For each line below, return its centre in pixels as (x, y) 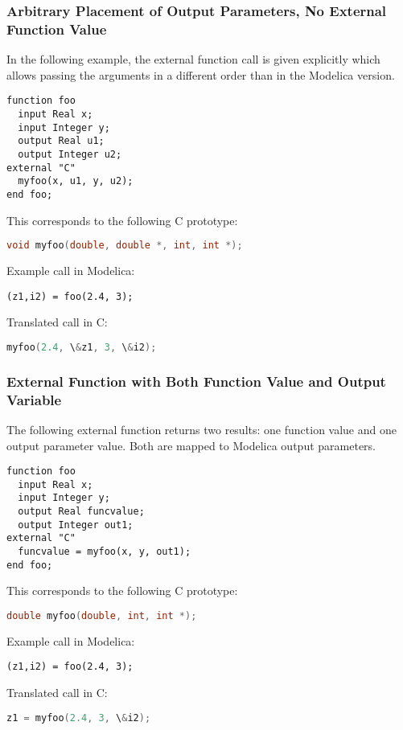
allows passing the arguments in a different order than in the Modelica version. (201, 74)
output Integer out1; (76, 525)
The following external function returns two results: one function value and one (201, 429)
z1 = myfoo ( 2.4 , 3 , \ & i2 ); (79, 718)
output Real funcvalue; (81, 512)
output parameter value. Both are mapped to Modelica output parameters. (191, 445)
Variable (34, 399)
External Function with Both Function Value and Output (196, 381)
